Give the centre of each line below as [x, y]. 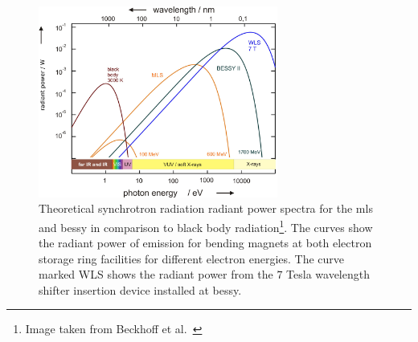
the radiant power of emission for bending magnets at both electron [205, 243]
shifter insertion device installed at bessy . [140, 289]
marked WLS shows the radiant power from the [156, 274]
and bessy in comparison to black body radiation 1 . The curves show [206, 226]
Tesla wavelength [328, 274]
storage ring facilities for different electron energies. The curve [192, 258]
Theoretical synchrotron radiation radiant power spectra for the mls [206, 208]
